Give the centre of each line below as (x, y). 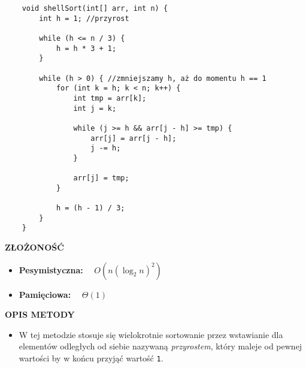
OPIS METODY (40, 314)
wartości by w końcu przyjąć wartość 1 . (91, 358)
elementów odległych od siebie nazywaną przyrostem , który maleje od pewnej (160, 346)
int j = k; (95, 108)
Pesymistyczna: (51, 269)
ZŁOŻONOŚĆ (34, 247)
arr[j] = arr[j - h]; (134, 138)
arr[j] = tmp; (101, 178)
